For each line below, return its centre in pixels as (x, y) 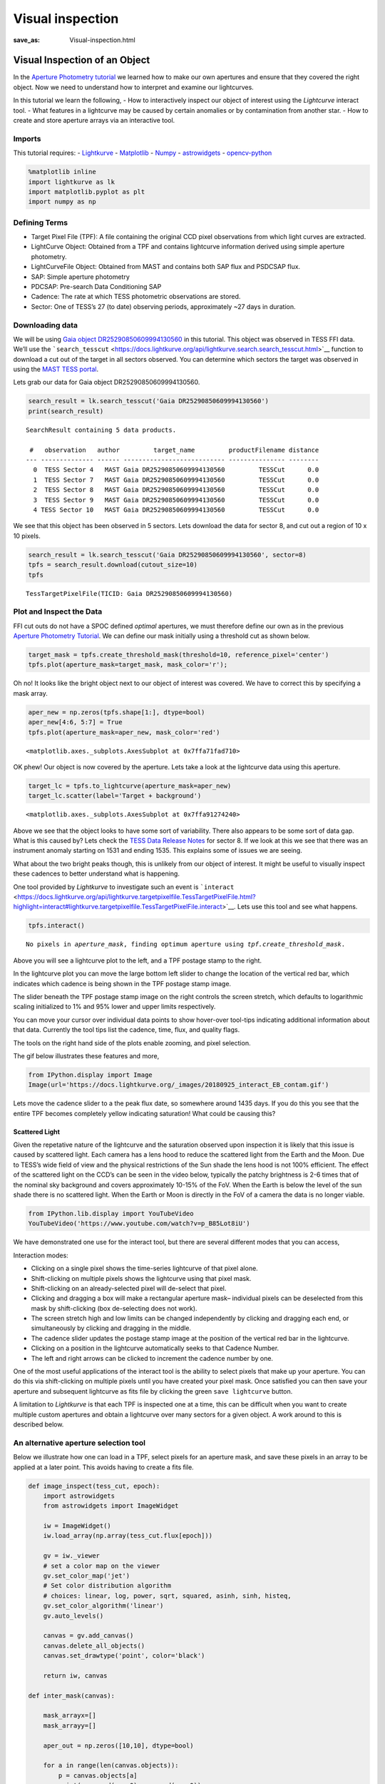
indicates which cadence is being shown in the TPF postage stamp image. (122, 983)
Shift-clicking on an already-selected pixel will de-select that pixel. (129, 1288)
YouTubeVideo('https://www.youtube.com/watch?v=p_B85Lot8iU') (139, 1223)
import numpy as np (62, 202)
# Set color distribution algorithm (107, 1586)
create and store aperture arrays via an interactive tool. (94, 121)
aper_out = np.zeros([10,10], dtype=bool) (118, 1745)
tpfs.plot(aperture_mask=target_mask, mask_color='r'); (128, 665)
